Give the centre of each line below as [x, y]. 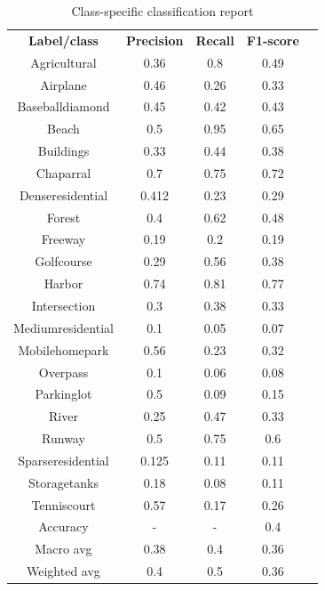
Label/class [63, 40]
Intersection [63, 305]
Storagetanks [63, 482]
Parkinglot [63, 394]
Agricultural [63, 62]
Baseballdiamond [63, 106]
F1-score [273, 40]
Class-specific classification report [162, 11]
